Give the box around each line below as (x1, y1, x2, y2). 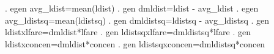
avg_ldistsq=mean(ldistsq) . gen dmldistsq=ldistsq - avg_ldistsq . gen (5, 13, 270, 26)
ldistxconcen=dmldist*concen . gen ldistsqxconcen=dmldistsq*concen (5, 37, 265, 50)
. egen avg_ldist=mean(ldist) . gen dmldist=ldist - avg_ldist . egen (5, 2, 259, 14)
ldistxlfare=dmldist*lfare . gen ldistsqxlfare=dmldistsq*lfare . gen (5, 25, 251, 38)
